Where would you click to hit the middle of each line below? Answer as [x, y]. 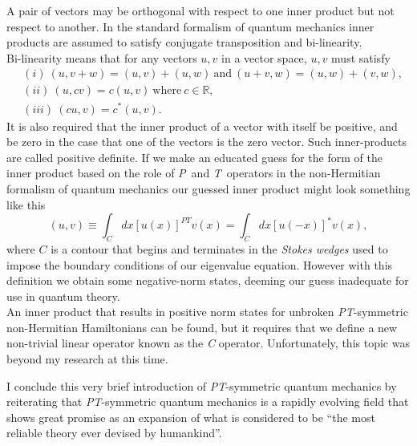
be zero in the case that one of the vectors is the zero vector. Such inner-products [207, 142]
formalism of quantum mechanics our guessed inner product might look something [208, 188]
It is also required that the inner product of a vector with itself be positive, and [202, 126]
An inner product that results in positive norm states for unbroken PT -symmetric [207, 312]
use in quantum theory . [63, 296]
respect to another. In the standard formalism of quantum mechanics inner [190, 26]
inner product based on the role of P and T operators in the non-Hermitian [194, 173]
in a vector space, [264, 57]
